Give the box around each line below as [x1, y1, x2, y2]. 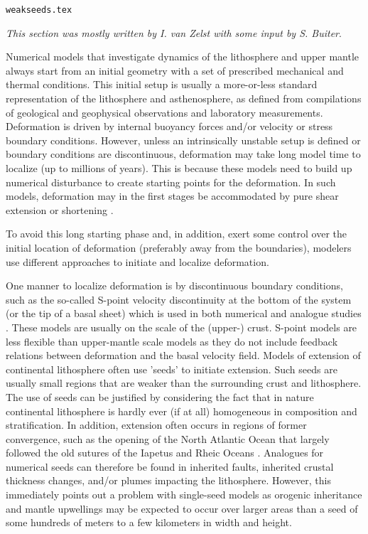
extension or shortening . [6, 202, 114, 217]
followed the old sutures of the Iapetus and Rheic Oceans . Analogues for [6, 445, 324, 460]
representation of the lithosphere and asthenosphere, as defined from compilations [6, 91, 362, 106]
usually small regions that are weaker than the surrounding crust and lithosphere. [6, 375, 362, 390]
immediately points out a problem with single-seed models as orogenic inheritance [6, 487, 362, 502]
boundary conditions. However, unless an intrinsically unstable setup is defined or [6, 132, 361, 147]
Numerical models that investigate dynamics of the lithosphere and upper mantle [6, 49, 359, 64]
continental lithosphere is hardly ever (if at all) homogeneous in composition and [6, 403, 357, 418]
